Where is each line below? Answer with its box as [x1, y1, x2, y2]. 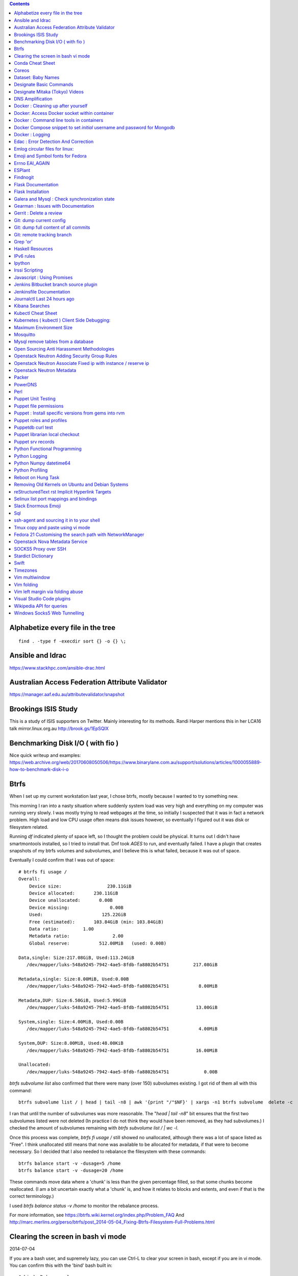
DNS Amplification [14, 96, 53, 102]
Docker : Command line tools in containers [14, 117, 104, 124]
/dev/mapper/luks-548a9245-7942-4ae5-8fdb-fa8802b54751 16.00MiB [26, 1047, 218, 1053]
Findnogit [14, 174, 34, 181]
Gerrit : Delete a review [14, 210, 63, 216]
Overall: [18, 876, 40, 882]
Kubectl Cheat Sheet [14, 310, 58, 316]
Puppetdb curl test [14, 424, 53, 431]
